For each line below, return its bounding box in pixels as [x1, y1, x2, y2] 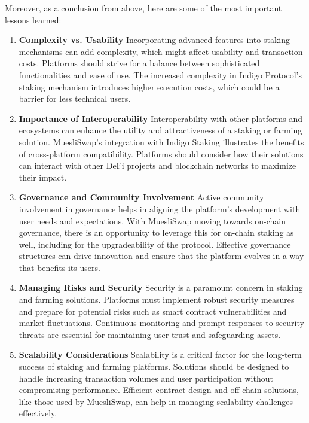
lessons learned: [5, 13, 62, 26]
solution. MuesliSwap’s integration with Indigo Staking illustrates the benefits [19, 135, 304, 148]
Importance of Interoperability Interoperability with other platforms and [19, 112, 302, 124]
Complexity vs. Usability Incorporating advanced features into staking [19, 34, 290, 46]
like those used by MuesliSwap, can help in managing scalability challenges [19, 395, 293, 407]
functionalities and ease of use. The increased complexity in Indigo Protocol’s [19, 68, 302, 81]
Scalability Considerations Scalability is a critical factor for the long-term [19, 348, 302, 361]
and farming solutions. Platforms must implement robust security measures [19, 293, 295, 306]
